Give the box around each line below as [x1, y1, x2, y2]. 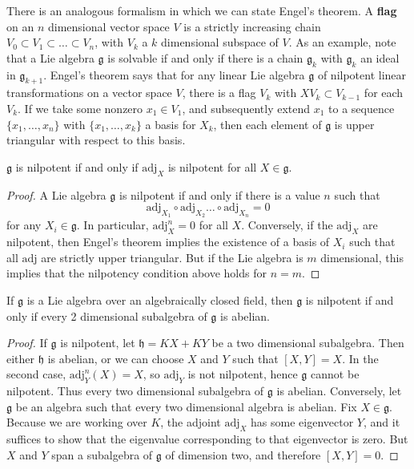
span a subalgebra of [51, 446, 153, 463]
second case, [6, 366, 66, 382]
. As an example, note [288, 34, 396, 51]
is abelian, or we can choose [47, 350, 184, 366]
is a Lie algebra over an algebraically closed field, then [26, 291, 293, 308]
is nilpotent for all [167, 158, 257, 175]
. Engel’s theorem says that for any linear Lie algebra [43, 66, 305, 83]
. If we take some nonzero [18, 99, 143, 116]
